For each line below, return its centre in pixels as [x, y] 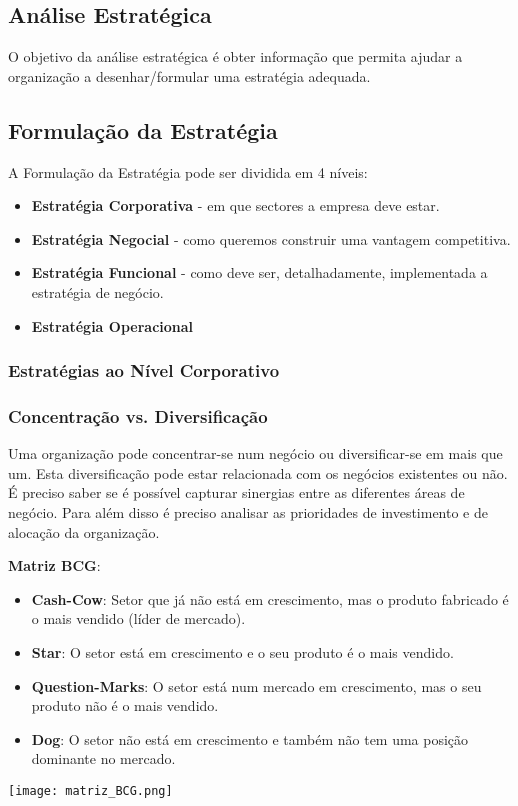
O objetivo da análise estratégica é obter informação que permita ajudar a [235, 56]
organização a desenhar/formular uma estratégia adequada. [189, 75]
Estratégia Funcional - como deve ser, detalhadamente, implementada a [259, 272]
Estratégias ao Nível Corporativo [144, 370]
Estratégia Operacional [112, 325]
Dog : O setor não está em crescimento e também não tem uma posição [250, 738]
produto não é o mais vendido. [125, 705]
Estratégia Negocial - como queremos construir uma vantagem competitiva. [271, 238]
